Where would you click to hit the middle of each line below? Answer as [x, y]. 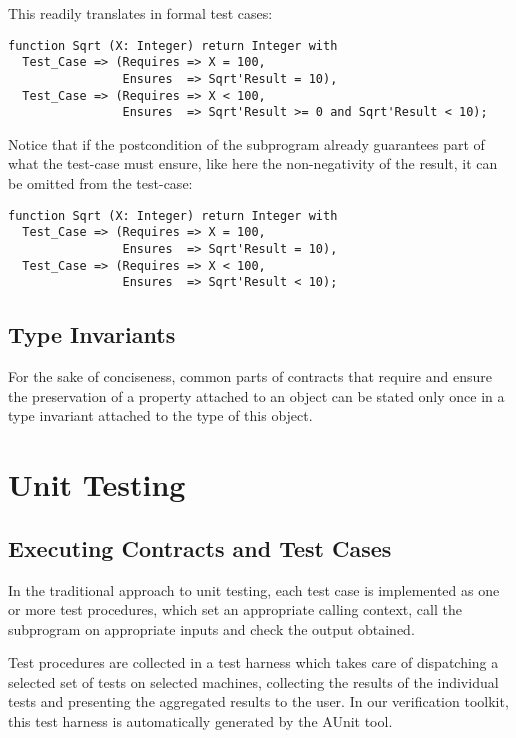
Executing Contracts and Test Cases [200, 547]
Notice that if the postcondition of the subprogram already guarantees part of [246, 143]
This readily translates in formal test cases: [140, 13]
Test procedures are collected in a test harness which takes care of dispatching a [253, 662]
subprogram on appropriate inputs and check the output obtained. [211, 628]
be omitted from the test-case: [100, 183]
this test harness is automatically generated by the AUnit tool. [200, 721]
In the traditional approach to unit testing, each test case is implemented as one [254, 589]
